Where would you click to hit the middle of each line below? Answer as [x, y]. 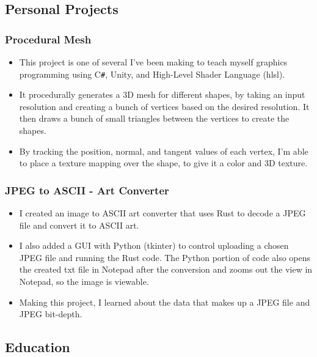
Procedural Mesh [48, 39]
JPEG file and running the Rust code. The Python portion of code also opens [165, 257]
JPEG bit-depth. [51, 314]
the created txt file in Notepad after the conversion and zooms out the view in [166, 269]
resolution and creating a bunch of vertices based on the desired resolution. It [164, 106]
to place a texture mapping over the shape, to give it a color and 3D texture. [163, 163]
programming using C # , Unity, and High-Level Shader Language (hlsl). [152, 74]
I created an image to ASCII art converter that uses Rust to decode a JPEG [162, 213]
